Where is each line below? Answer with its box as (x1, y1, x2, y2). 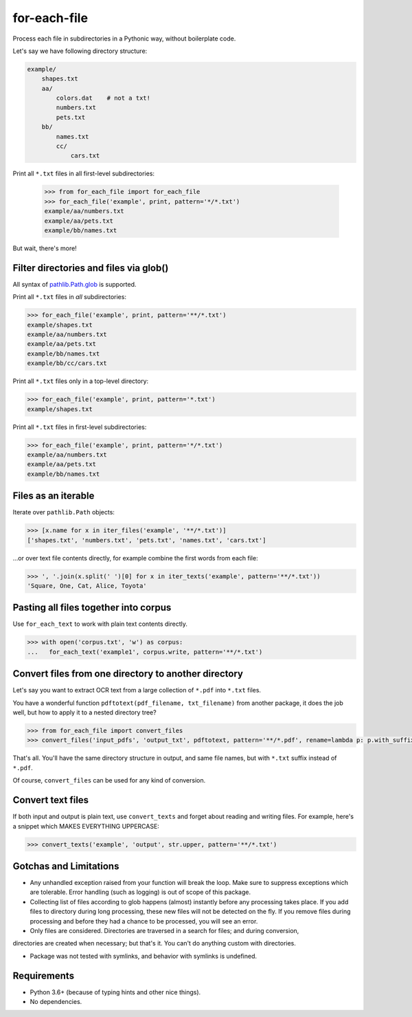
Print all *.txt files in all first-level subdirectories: (12, 169, 154, 178)
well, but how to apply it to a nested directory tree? (12, 708, 157, 717)
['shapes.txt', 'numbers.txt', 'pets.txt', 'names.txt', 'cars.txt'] (27, 536, 266, 544)
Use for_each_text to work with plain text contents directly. (12, 620, 188, 628)
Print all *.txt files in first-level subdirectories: (12, 423, 147, 431)
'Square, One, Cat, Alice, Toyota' (27, 582, 147, 589)
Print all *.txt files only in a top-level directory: (12, 377, 149, 385)
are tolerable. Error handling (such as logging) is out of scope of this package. (30, 888, 251, 897)
